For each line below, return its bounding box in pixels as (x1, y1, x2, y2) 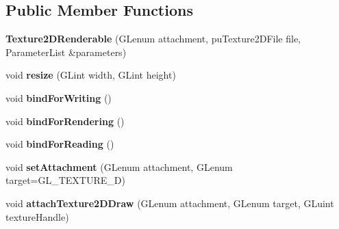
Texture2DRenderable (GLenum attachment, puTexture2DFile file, (5, 31, 301, 46)
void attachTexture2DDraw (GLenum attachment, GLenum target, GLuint (5, 196, 334, 210)
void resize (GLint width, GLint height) (5, 68, 176, 82)
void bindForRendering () (5, 113, 125, 128)
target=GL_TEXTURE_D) (5, 173, 125, 187)
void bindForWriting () (5, 90, 112, 105)
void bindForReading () (5, 137, 114, 151)
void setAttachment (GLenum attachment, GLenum (5, 159, 233, 174)
